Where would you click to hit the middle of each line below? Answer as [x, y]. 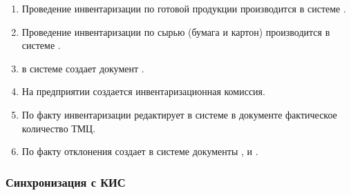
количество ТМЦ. [59, 128]
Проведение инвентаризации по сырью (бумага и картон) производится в [176, 31]
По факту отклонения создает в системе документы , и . [140, 151]
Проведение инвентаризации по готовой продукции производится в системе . [184, 8]
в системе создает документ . [83, 68]
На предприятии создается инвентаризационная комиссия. [143, 91]
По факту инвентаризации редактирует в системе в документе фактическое [179, 114]
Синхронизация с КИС [66, 182]
